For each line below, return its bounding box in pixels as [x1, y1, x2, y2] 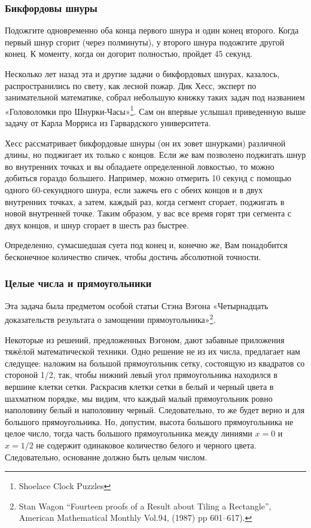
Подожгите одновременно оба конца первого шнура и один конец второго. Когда [5, 24, 299, 36]
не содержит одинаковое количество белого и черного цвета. [36, 438, 257, 451]
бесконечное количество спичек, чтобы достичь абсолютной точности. [5, 250, 261, 263]
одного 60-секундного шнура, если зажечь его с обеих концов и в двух [5, 184, 263, 196]
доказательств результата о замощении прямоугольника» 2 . [5, 312, 216, 326]
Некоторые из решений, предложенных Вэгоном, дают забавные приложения [5, 333, 285, 346]
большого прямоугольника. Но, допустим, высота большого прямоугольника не [5, 415, 294, 428]
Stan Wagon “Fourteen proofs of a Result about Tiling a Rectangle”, [19, 499, 272, 512]
